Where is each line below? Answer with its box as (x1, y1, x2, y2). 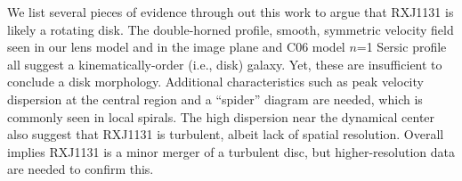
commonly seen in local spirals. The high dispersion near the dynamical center (7, 107, 435, 126)
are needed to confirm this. (7, 160, 154, 178)
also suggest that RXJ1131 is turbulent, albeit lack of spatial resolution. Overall (7, 125, 444, 144)
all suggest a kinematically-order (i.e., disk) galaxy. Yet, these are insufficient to (7, 54, 442, 73)
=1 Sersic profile (356, 37, 447, 56)
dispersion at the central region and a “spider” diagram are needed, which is (7, 89, 423, 108)
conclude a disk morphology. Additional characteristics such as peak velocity (7, 72, 424, 91)
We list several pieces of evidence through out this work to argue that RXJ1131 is (7, 3, 454, 21)
